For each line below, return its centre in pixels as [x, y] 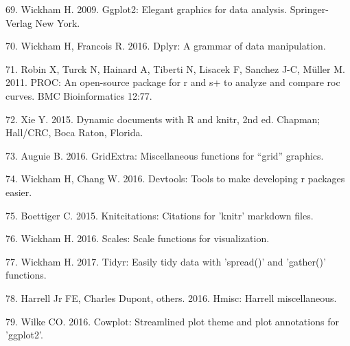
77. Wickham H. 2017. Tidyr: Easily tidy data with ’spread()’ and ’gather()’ [166, 261]
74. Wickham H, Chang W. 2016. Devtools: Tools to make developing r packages [175, 179]
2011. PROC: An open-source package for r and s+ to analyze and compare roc [173, 82]
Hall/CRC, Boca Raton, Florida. [74, 132]
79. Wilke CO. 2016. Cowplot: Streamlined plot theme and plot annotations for [172, 321]
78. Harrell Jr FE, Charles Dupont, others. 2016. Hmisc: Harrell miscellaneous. [171, 298]
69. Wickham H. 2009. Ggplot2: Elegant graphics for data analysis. [147, 9]
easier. [19, 192]
